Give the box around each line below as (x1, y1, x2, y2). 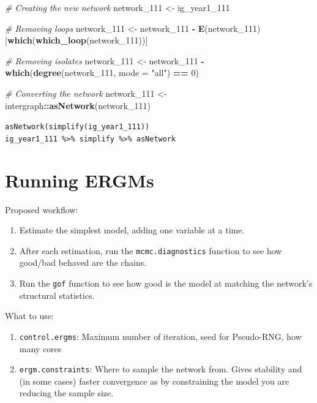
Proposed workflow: (5, 203, 78, 216)
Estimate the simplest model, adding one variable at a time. (19, 224, 245, 236)
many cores (19, 342, 62, 355)
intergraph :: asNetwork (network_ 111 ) (5, 99, 151, 111)
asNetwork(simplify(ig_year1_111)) (5, 122, 150, 132)
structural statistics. (19, 288, 95, 301)
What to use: (5, 309, 54, 322)
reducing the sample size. (19, 386, 114, 399)
